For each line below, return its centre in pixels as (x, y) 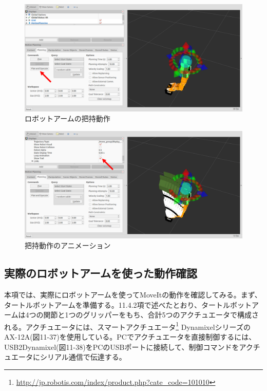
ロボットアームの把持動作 (68, 118)
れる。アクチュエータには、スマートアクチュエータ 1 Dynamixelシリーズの (127, 326)
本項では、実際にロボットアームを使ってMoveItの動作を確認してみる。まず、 (133, 294)
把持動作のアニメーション (68, 245)
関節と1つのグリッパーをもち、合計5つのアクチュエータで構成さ (151, 315)
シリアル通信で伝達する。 (83, 357)
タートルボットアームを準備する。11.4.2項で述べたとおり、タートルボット (128, 304)
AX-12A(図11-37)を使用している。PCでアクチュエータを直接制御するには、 (130, 336)
